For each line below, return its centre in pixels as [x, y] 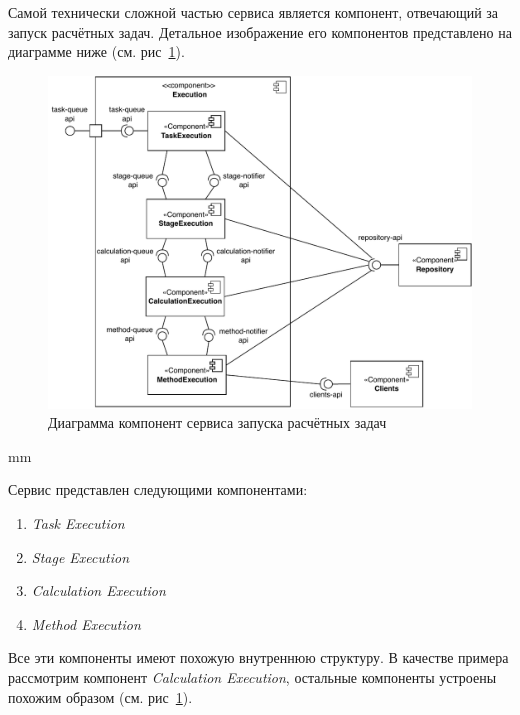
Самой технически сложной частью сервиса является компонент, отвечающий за [253, 12]
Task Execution [78, 523]
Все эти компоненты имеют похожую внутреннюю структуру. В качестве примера [258, 657]
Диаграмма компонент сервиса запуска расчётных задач [217, 422]
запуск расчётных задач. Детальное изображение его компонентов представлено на [260, 31]
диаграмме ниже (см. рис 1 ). [96, 51]
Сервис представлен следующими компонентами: [158, 489]
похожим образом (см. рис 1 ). [100, 696]
